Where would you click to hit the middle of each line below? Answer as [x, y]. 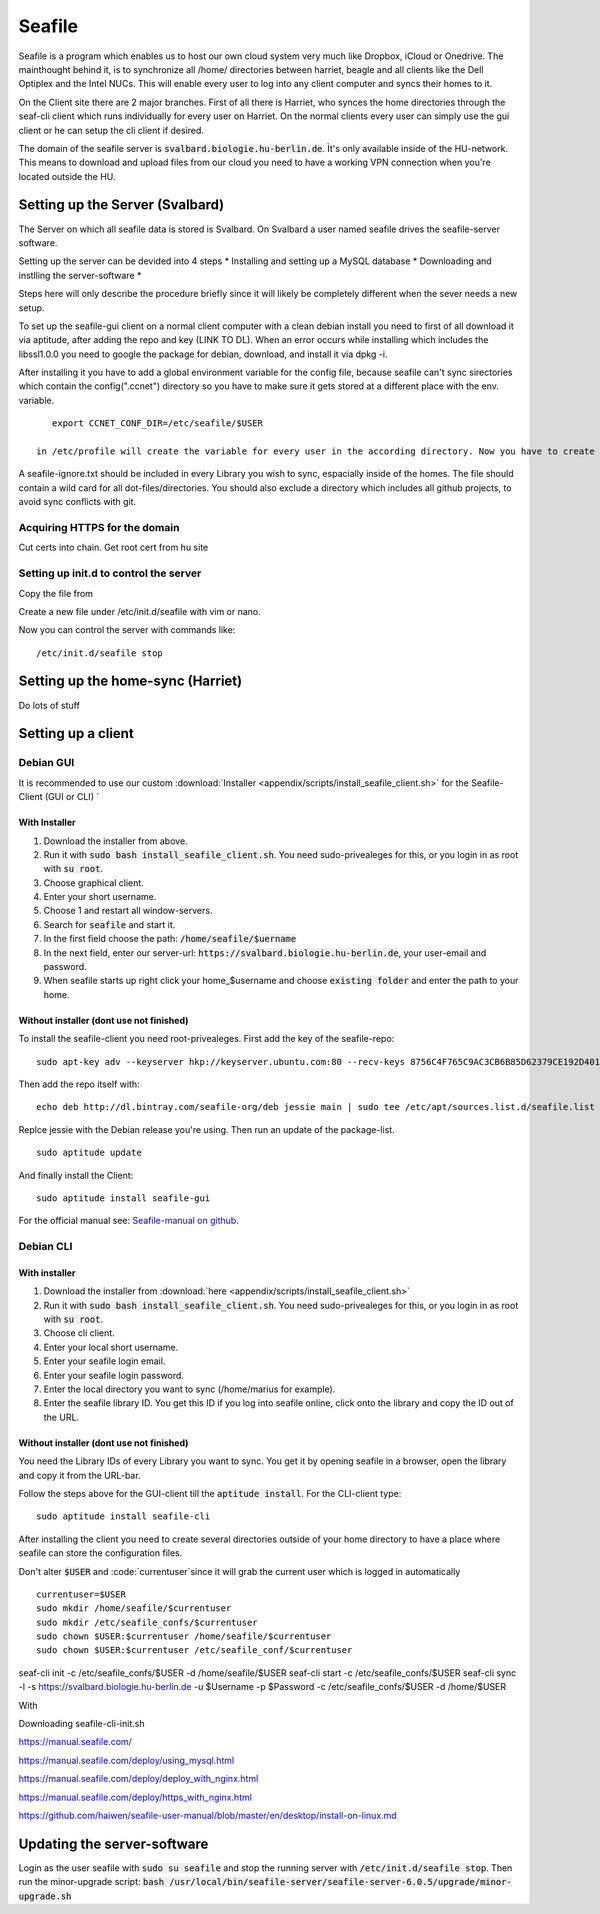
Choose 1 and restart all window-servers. [128, 911]
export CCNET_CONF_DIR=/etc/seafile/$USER [157, 423]
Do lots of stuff [49, 705]
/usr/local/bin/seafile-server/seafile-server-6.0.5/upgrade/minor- [340, 1882]
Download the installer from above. [116, 841]
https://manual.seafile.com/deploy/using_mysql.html [126, 1760]
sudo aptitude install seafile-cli [123, 1516]
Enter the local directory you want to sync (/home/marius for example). [189, 1389]
